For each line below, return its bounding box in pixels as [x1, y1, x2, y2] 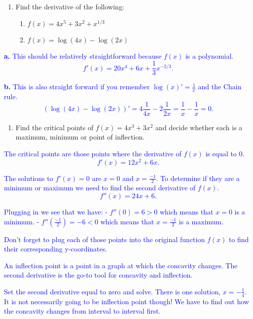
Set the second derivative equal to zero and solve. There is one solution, [4, 286, 221, 296]
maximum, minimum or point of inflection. [15, 132, 145, 142]
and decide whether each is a [155, 122, 243, 132]
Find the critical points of [15, 122, 94, 132]
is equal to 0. [205, 148, 245, 158]
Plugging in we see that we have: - [4, 207, 108, 217]
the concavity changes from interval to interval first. [4, 306, 161, 316]
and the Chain [198, 81, 242, 92]
